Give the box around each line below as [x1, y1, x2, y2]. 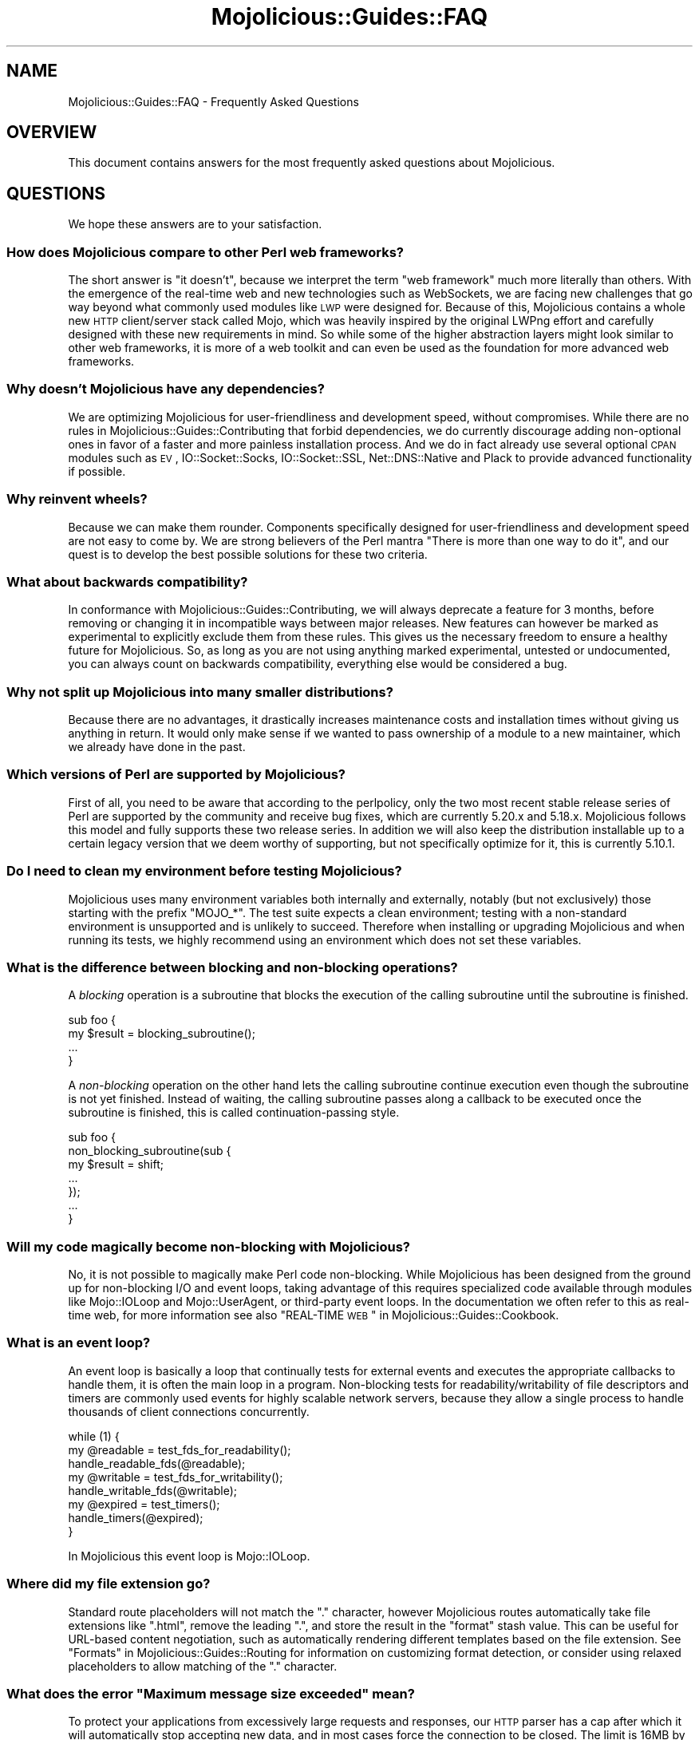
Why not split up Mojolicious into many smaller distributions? [6, 683, 393, 700]
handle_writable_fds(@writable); [68, 1483, 238, 1497]
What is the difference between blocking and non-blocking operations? [6, 959, 458, 975]
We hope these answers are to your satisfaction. [68, 217, 322, 231]
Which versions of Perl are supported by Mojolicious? [6, 766, 346, 783]
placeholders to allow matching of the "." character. [68, 1659, 338, 1673]
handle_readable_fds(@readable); [68, 1456, 246, 1470]
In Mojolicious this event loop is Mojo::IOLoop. [68, 1548, 310, 1563]
